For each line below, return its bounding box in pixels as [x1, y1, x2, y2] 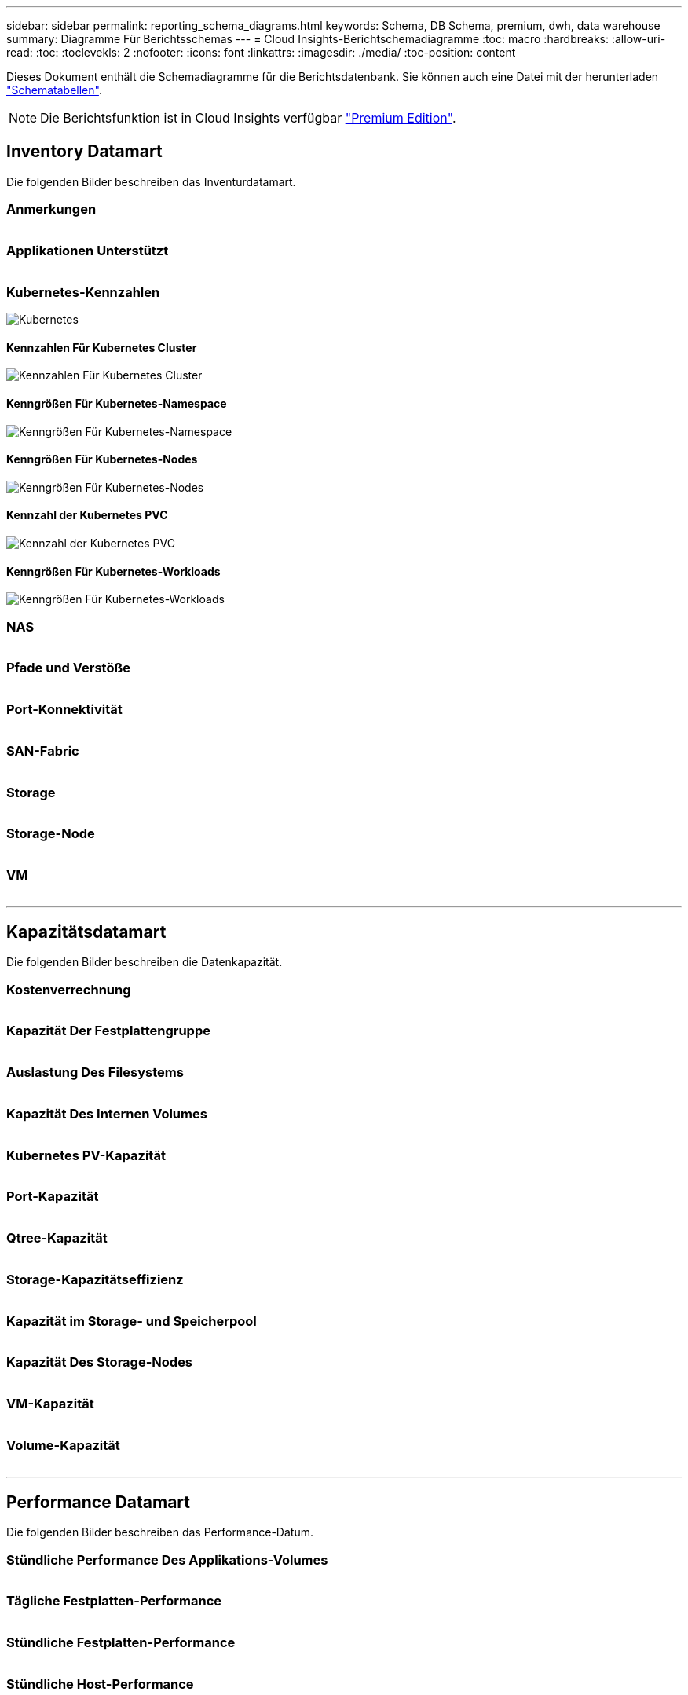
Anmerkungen [6, 201, 97, 218]
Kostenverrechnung [6, 981, 131, 998]
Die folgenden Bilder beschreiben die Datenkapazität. [6, 955, 283, 969]
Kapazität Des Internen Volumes [6, 1105, 207, 1122]
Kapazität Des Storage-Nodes [6, 1354, 193, 1371]
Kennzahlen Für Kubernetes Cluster [6, 340, 197, 354]
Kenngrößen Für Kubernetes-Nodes [6, 452, 198, 467]
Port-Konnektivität [6, 701, 123, 718]
